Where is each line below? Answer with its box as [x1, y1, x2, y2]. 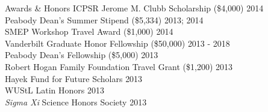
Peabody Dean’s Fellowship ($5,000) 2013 [5, 49, 158, 61]
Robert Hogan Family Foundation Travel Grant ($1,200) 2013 [5, 60, 233, 72]
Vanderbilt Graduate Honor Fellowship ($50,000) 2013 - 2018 [5, 37, 230, 49]
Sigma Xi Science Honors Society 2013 [5, 95, 147, 108]
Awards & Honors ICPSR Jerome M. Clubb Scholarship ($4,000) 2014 [5, 2, 264, 14]
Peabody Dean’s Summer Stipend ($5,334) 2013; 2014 [5, 13, 204, 26]
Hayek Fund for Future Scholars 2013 [5, 72, 143, 84]
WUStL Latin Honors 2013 [5, 84, 105, 96]
